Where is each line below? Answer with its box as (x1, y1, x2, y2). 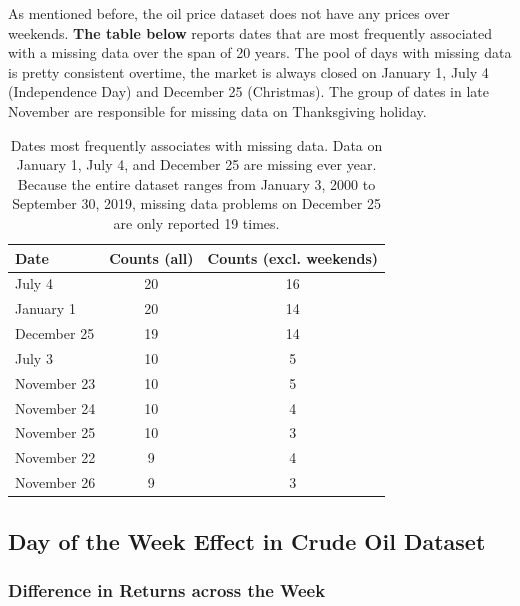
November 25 (15, 422, 96, 443)
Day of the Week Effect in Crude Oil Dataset (8, 525, 486, 556)
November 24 (15, 397, 96, 418)
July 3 (15, 347, 53, 368)
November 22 (15, 447, 96, 468)
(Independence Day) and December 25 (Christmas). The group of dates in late (8, 81, 489, 102)
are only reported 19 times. (113, 212, 280, 233)
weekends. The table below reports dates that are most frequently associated (8, 22, 493, 43)
